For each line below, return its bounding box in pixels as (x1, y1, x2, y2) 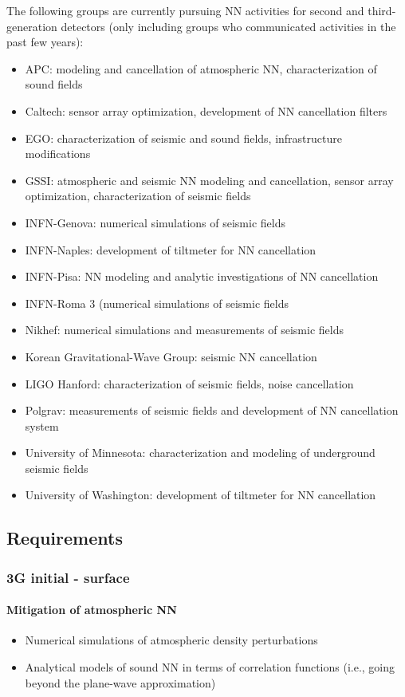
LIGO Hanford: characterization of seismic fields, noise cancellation (25, 375, 354, 392)
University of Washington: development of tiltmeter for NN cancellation (25, 486, 376, 503)
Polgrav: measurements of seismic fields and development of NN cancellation (25, 402, 399, 419)
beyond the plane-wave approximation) (25, 674, 216, 691)
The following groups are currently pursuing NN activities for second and (6, 2, 364, 18)
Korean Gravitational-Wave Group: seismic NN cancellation (25, 348, 317, 364)
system (25, 417, 59, 434)
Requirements (6, 526, 123, 550)
